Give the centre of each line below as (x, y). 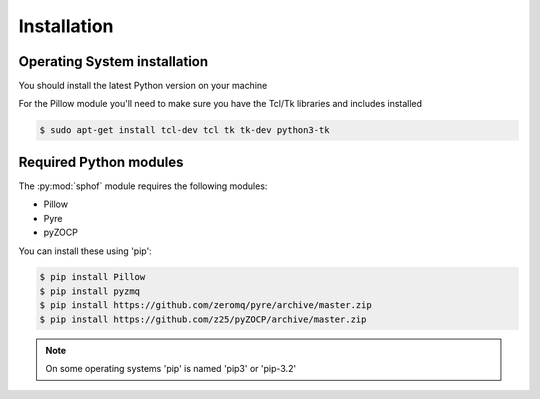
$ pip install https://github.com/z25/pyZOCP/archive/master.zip (203, 319)
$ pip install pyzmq (89, 291)
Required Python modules (101, 161)
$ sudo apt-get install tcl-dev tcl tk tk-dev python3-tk (184, 130)
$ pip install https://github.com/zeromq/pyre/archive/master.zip (205, 305)
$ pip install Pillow (92, 277)
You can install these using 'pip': (85, 251)
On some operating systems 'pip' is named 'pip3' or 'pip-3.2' (171, 369)
